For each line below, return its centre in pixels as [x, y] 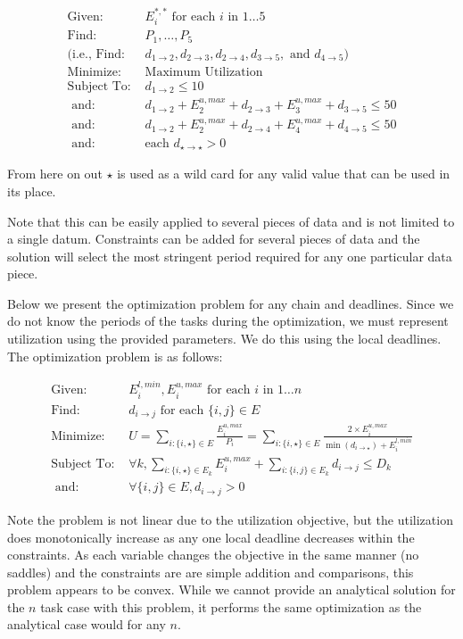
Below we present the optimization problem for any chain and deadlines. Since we [231, 303]
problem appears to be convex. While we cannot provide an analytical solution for [231, 589]
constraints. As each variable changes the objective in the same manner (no [213, 555]
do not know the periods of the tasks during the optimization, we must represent [228, 321]
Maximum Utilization [204, 72]
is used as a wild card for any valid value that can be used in [284, 174]
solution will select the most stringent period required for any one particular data [230, 256]
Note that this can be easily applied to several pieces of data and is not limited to [231, 221]
